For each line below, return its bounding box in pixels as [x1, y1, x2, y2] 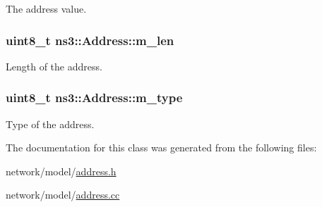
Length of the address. [6, 58, 102, 73]
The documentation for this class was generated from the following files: [6, 140, 317, 155]
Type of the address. [6, 116, 95, 131]
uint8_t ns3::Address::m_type [6, 89, 183, 106]
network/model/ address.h [6, 163, 117, 178]
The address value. [6, 1, 87, 15]
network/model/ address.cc [6, 187, 120, 202]
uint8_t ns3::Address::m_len [6, 31, 174, 49]
